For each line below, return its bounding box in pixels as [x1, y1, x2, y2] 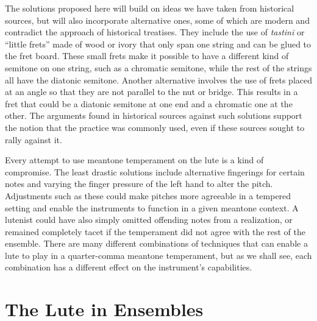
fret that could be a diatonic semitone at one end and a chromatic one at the [5, 97, 293, 110]
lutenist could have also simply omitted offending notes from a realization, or [5, 213, 293, 226]
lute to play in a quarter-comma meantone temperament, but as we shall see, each [5, 249, 312, 261]
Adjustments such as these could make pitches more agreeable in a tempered [5, 189, 291, 202]
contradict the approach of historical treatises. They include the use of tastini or [5, 26, 305, 38]
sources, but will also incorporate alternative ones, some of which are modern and [5, 13, 310, 26]
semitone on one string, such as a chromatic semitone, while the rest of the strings [5, 61, 312, 74]
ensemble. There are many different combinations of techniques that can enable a [5, 237, 308, 250]
